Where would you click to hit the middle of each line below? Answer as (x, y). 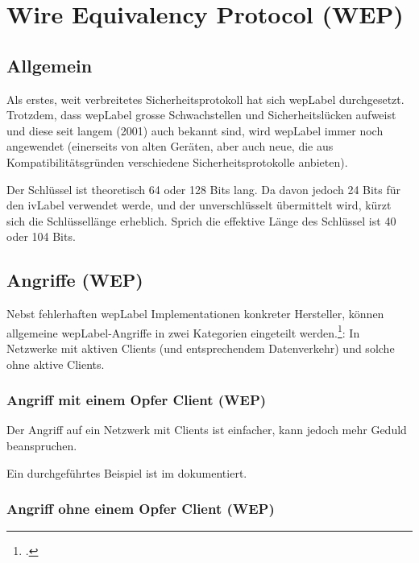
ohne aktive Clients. (56, 364)
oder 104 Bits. (41, 236)
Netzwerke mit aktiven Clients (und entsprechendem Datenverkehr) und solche (201, 348)
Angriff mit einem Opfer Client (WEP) (137, 400)
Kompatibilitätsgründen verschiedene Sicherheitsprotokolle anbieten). (177, 161)
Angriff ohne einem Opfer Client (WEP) (141, 509)
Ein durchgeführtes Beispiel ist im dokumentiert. (127, 472)
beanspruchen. (42, 445)
